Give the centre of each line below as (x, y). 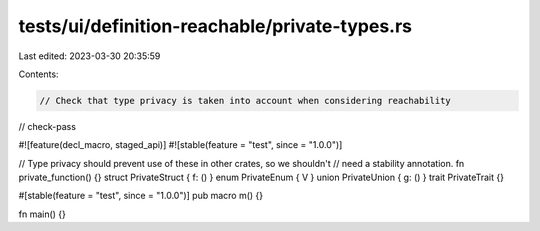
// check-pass (47, 126)
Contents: (38, 74)
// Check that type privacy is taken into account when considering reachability (245, 100)
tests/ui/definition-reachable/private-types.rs (215, 26)
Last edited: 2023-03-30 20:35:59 (89, 56)
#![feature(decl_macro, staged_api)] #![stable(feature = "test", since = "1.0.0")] (180, 145)
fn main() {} (42, 214)
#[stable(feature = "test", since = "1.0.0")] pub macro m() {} (141, 196)
